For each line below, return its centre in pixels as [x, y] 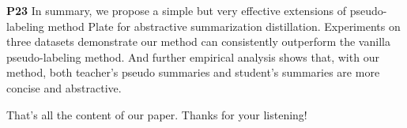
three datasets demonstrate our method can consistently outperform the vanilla [198, 41]
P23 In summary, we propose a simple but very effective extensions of [177, 10]
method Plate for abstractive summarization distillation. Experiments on [224, 26]
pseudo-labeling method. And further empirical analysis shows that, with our [193, 56]
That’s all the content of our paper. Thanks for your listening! [157, 114]
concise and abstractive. [64, 87]
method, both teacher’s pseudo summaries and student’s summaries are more [193, 72]
